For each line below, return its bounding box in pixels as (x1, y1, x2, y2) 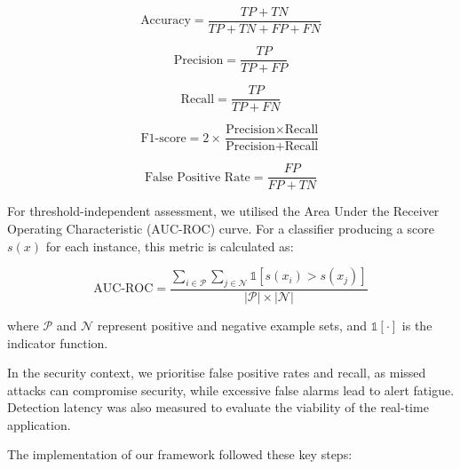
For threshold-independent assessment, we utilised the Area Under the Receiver (7, 202, 440, 220)
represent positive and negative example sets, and (97, 315, 368, 334)
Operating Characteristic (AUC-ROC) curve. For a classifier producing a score (7, 219, 434, 237)
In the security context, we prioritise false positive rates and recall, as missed (7, 363, 426, 382)
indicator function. (7, 333, 108, 352)
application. (7, 415, 71, 433)
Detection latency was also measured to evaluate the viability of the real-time (7, 398, 429, 417)
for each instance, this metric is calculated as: (45, 236, 294, 255)
